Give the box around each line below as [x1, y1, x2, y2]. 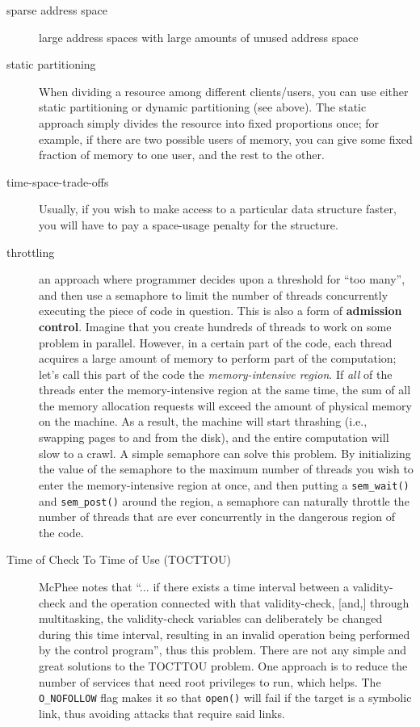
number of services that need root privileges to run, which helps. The [39, 673, 381, 690]
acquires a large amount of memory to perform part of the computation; [39, 350, 397, 367]
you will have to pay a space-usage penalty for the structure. [39, 216, 338, 233]
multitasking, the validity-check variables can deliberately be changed [39, 610, 383, 627]
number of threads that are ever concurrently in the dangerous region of [39, 508, 396, 525]
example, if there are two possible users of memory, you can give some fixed [39, 130, 413, 147]
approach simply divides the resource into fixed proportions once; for [39, 114, 379, 131]
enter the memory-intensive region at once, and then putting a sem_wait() [39, 476, 409, 493]
